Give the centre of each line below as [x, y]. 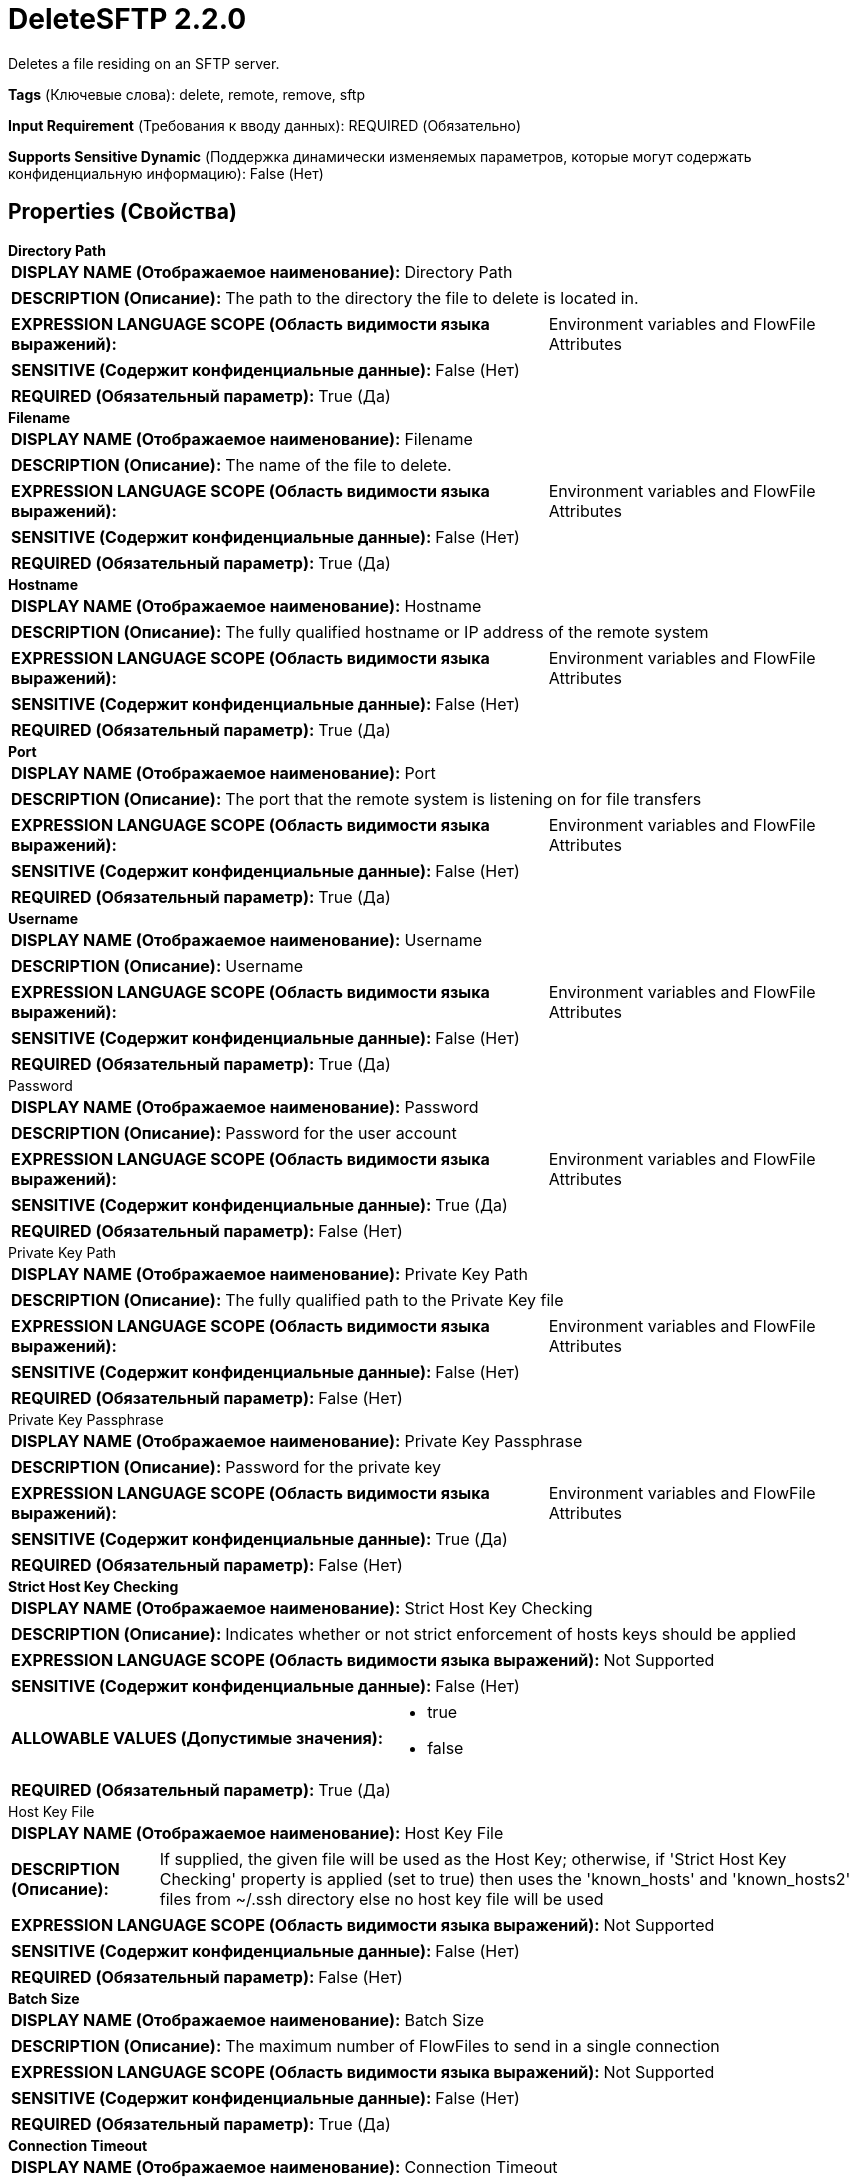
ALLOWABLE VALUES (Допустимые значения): [197, 1737]
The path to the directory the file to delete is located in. [432, 297]
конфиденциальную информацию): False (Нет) [166, 173]
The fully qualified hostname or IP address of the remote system [467, 631]
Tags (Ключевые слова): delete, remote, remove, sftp [187, 94]
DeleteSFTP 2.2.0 [127, 19]
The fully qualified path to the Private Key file [394, 1299]
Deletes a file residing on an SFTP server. [144, 63]
